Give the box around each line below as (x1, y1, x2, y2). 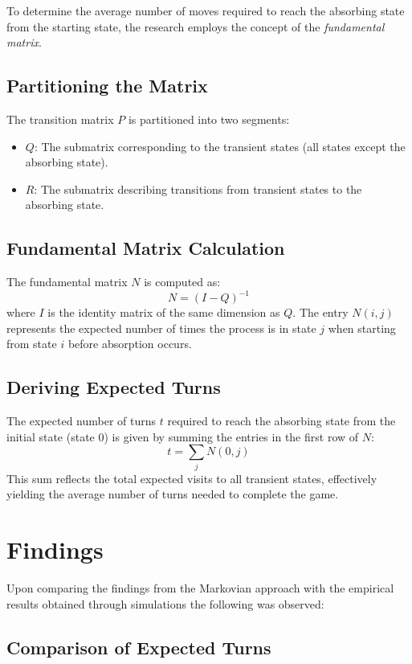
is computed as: (144, 273, 221, 290)
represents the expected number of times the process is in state (6, 319, 316, 336)
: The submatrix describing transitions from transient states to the (34, 180, 362, 197)
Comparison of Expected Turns (6, 634, 271, 659)
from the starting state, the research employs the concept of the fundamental (6, 18, 385, 35)
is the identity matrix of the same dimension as (47, 304, 280, 321)
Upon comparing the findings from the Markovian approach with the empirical (6, 580, 394, 596)
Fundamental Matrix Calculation (6, 236, 285, 260)
